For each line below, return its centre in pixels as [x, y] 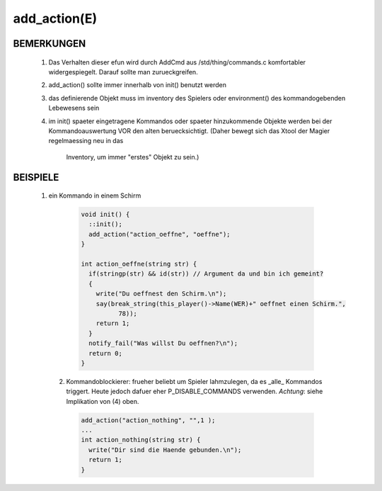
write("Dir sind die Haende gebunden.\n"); [165, 450]
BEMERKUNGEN [50, 44]
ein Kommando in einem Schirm [95, 196]
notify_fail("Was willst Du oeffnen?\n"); [163, 343]
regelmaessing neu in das [86, 141]
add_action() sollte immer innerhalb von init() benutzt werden [137, 85]
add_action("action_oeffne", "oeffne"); [160, 234]
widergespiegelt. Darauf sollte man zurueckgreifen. [123, 72]
